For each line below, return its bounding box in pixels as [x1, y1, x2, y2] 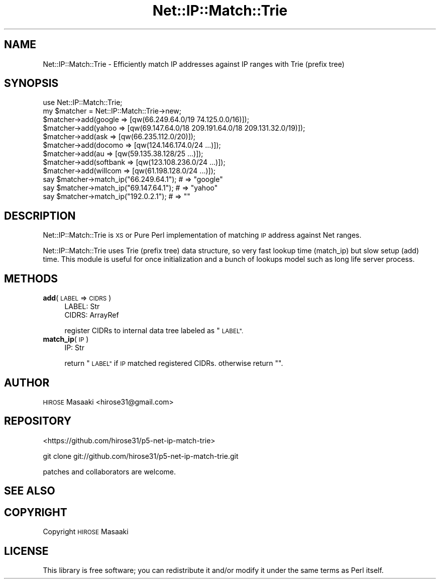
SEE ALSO [4, 484, 55, 498]
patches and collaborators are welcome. [43, 467, 176, 476]
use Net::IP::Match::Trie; [43, 98, 123, 107]
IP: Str [64, 343, 84, 352]
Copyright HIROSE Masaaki [43, 527, 129, 536]
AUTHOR [4, 376, 50, 389]
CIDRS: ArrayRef [64, 311, 119, 320]
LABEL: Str [64, 302, 100, 311]
